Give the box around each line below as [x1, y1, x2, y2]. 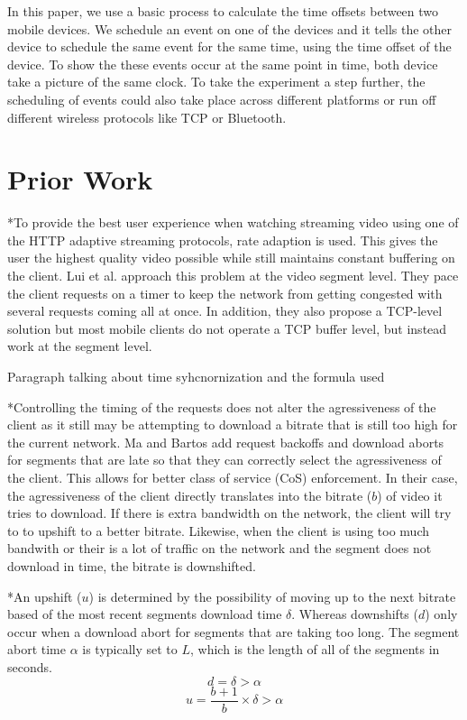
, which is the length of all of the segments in [190, 640, 440, 659]
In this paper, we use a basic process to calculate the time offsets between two [7, 2, 439, 20]
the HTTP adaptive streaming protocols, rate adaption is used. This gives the [7, 230, 438, 249]
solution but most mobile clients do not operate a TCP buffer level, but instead [7, 318, 447, 337]
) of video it [377, 485, 443, 504]
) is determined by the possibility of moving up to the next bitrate [88, 586, 456, 605]
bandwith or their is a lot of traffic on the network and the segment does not [7, 539, 432, 558]
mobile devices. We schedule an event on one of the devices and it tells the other [7, 19, 453, 38]
